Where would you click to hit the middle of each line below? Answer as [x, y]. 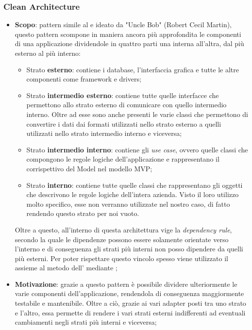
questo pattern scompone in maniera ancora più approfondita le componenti [128, 34]
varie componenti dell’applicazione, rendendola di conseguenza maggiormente [129, 293]
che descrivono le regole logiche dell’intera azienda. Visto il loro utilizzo [133, 194]
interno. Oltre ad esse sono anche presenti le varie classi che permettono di [137, 114]
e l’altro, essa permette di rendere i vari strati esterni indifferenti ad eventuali [130, 312]
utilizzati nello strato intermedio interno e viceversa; [104, 133]
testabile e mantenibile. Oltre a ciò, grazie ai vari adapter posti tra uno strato [130, 303]
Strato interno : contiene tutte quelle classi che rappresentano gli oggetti [134, 185]
